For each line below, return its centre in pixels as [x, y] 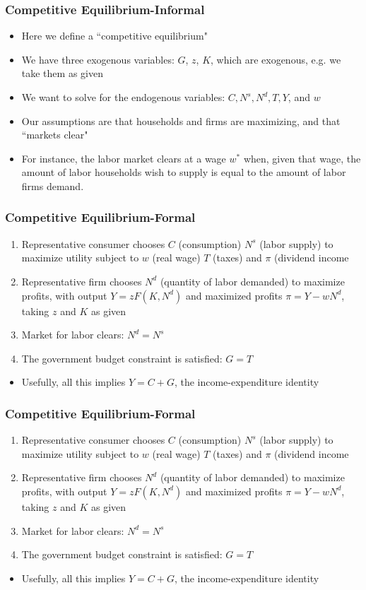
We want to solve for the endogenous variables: [123, 97]
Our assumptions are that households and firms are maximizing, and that [181, 120]
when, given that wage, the [302, 158]
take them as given [62, 73]
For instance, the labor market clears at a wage [124, 158]
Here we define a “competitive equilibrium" [114, 36]
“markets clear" [55, 135]
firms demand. [53, 185]
